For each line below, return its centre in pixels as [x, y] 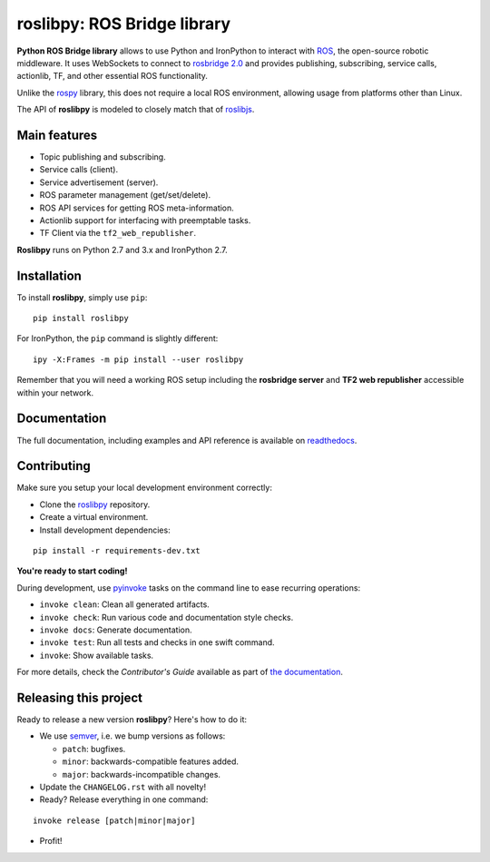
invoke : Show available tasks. [97, 655]
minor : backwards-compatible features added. [151, 761]
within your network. [55, 392]
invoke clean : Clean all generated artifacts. [125, 604]
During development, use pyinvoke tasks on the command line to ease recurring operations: [189, 588]
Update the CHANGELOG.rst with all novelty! [123, 787]
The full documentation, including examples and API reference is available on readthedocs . [187, 440]
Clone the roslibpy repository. [95, 504]
